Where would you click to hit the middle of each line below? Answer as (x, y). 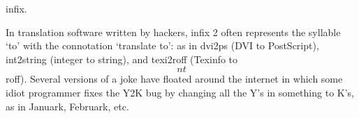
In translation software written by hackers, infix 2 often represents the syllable (173, 32)
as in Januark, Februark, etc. (67, 106)
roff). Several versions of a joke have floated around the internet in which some (174, 79)
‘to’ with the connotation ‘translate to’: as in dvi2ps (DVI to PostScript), (162, 45)
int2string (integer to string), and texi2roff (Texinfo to (122, 59)
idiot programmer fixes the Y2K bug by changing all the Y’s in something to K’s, (180, 92)
